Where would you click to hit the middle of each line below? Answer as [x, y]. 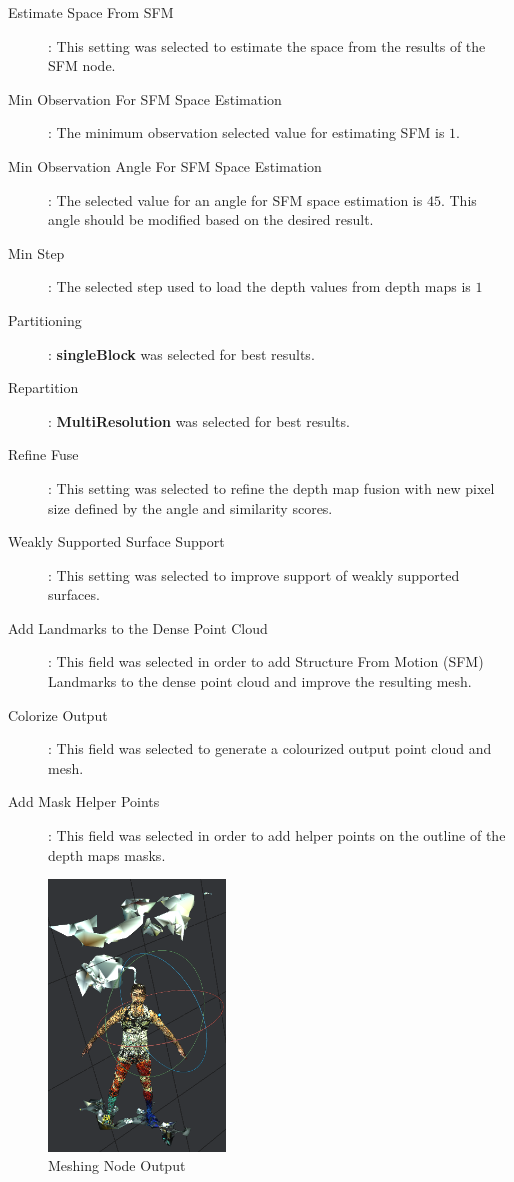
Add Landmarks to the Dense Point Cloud [138, 627]
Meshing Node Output [117, 1165]
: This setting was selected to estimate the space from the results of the [267, 45]
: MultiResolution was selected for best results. [199, 420]
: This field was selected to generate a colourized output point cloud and [270, 748]
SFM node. [82, 65]
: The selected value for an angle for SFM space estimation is [235, 199]
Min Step [36, 252]
